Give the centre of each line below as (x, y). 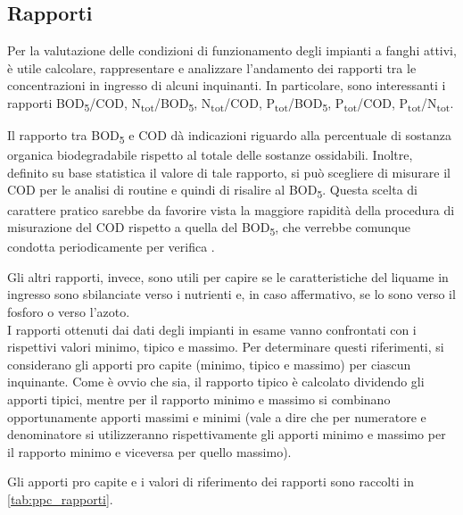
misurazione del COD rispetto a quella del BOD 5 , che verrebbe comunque (209, 228)
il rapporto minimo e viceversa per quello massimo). (149, 451)
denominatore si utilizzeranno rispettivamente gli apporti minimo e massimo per (227, 434)
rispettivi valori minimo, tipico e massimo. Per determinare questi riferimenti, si (226, 347)
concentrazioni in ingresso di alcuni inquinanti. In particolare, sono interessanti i (227, 85)
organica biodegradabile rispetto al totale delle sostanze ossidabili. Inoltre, (210, 155)
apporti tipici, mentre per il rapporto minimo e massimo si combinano (199, 399)
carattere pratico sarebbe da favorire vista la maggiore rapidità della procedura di (231, 209)
